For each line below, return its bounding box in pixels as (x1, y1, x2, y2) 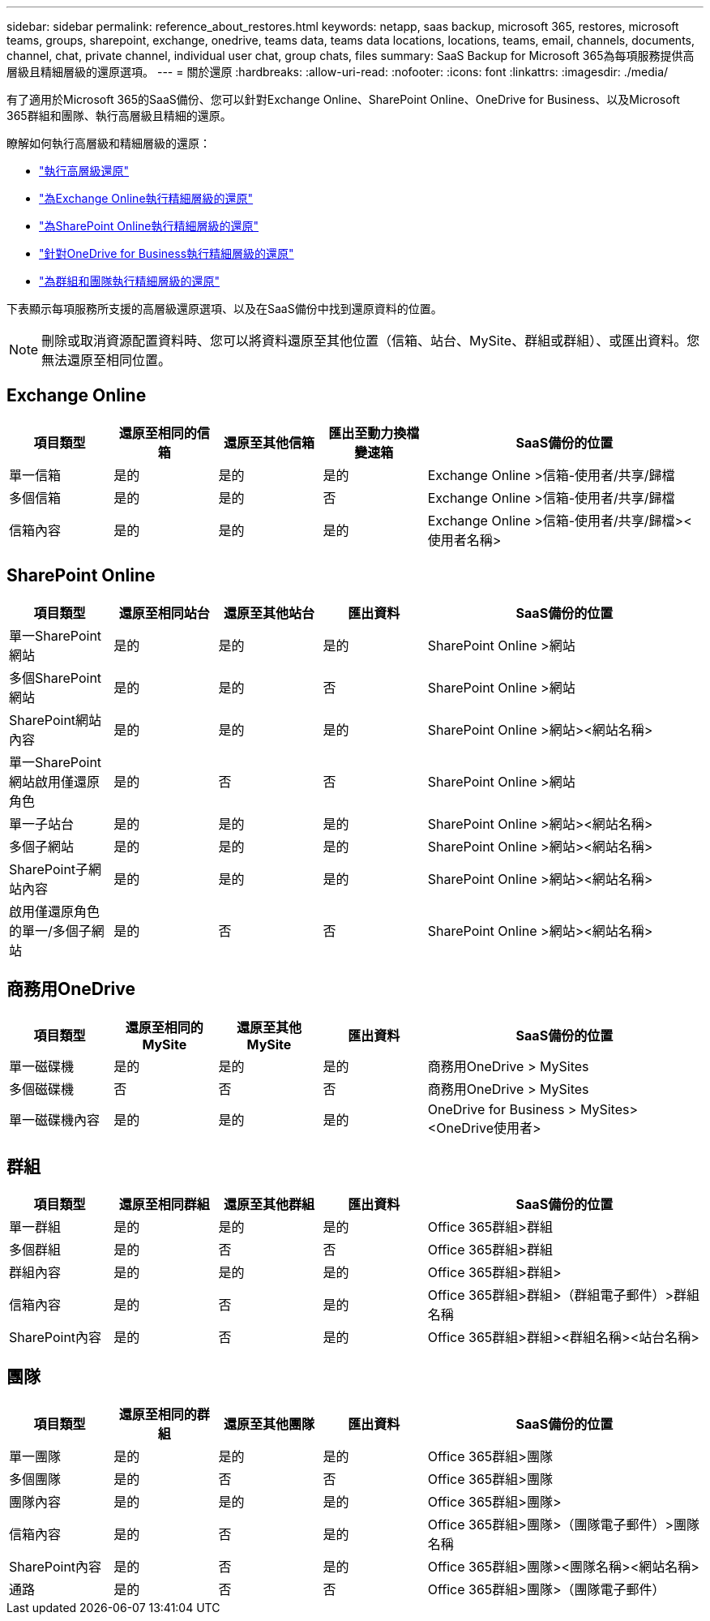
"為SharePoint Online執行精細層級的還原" (39, 219, 259, 233)
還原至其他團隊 (223, 1416, 314, 1433)
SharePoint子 (9, 860, 89, 877)
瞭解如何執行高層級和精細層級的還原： (6, 136, 211, 150)
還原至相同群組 (118, 1196, 210, 1213)
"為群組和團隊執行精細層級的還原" (39, 274, 220, 288)
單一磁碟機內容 (9, 1111, 101, 1128)
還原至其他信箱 (223, 434, 314, 451)
